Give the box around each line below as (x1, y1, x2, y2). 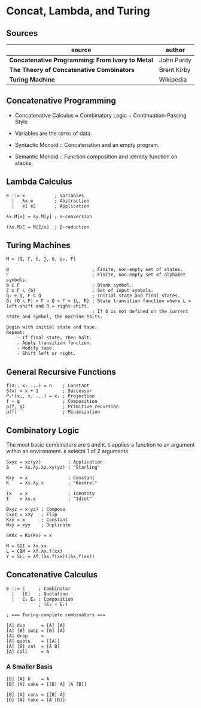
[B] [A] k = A (6, 676, 50, 682)
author (165, 46, 185, 54)
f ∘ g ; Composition (6, 399, 98, 405)
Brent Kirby (159, 66, 191, 74)
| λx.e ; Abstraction (11, 198, 90, 204)
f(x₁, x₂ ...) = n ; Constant (6, 382, 90, 389)
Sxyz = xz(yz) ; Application (6, 459, 103, 465)
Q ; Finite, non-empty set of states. (6, 267, 184, 273)
